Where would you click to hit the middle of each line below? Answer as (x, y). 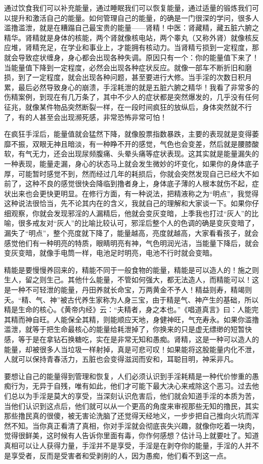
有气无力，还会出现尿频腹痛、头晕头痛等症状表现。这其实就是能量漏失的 (138, 154)
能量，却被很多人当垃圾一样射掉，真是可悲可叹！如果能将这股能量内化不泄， (131, 349)
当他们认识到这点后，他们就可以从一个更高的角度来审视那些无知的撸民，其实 (131, 406)
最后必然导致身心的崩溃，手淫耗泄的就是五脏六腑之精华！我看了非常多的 (138, 87)
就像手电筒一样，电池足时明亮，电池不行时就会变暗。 (128, 253)
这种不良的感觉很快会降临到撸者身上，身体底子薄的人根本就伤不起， (138, 183)
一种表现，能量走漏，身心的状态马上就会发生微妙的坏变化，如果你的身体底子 (131, 163)
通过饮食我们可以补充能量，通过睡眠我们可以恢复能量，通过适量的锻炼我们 (128, 8)
